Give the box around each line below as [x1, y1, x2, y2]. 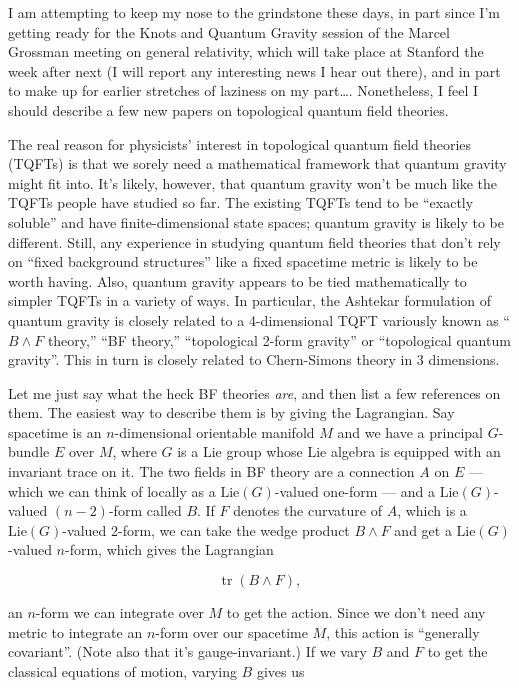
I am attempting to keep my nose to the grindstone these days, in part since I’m [8, 2, 500, 22]
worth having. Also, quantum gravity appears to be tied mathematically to [8, 270, 467, 291]
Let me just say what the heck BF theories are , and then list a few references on [8, 382, 501, 403]
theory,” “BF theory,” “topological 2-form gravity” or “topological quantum [47, 329, 511, 350]
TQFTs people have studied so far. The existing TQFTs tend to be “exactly [8, 192, 474, 213]
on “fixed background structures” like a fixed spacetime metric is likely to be [8, 251, 478, 272]
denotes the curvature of [233, 500, 382, 521]
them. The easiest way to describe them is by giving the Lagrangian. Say [8, 402, 455, 423]
